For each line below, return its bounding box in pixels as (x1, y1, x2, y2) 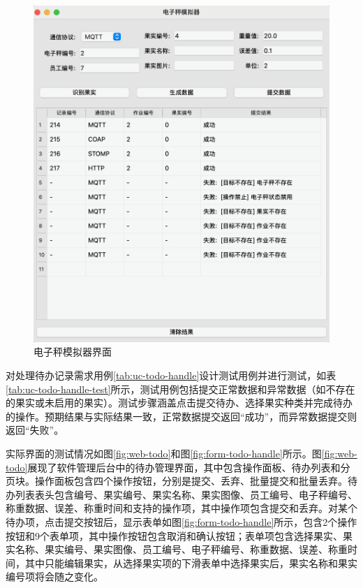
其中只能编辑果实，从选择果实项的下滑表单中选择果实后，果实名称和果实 (24, 555, 357, 570)
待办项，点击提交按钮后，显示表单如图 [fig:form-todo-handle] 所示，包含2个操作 (6, 515, 357, 529)
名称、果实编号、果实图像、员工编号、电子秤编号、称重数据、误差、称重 (15, 542, 348, 557)
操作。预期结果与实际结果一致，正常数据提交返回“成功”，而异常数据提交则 (15, 409, 357, 423)
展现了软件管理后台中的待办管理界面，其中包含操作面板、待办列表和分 (27, 460, 350, 474)
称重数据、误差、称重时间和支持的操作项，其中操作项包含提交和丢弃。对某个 (6, 501, 357, 515)
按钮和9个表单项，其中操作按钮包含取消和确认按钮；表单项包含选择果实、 (6, 528, 343, 543)
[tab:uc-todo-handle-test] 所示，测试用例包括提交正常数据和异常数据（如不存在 (6, 381, 355, 396)
